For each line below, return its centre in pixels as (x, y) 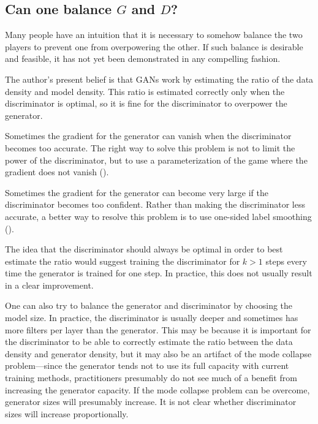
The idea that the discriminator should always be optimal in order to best (144, 249)
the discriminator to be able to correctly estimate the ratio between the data (149, 342)
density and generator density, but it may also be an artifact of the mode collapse (158, 353)
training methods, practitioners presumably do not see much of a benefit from (151, 378)
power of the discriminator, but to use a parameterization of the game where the (156, 160)
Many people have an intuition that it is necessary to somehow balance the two (154, 35)
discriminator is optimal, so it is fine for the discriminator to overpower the (146, 103)
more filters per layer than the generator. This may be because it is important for (158, 329)
